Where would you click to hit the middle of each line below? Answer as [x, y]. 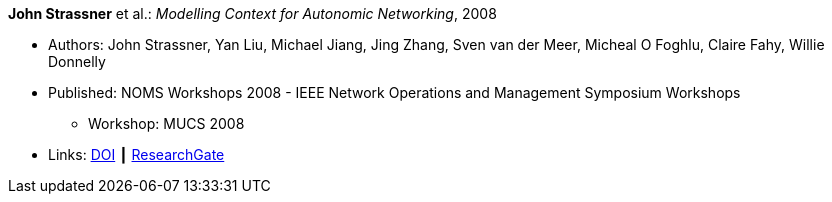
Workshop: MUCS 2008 [166, 123]
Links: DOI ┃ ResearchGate [136, 154]
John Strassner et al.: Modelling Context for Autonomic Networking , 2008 [252, 13]
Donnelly [77, 61]
